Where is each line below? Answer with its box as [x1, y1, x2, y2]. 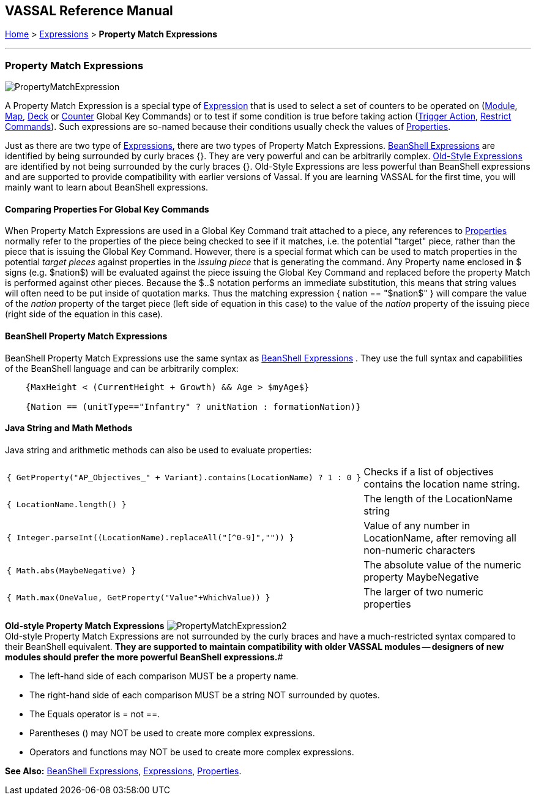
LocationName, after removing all [363, 531, 516, 544]
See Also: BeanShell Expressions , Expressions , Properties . [5, 765, 242, 776]
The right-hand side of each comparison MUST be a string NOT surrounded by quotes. [29, 689, 380, 700]
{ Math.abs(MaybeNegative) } [7, 566, 136, 576]
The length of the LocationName [363, 492, 513, 505]
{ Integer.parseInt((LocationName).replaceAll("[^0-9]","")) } [7, 533, 294, 543]
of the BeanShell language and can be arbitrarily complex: [5, 363, 239, 374]
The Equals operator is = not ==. [29, 708, 160, 719]
